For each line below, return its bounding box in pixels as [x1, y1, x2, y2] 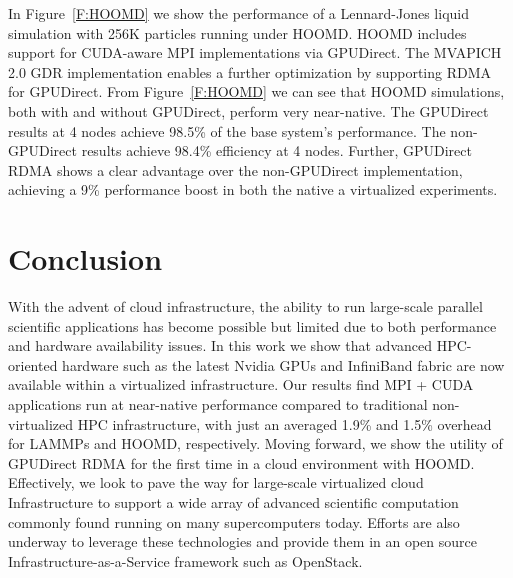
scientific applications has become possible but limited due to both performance [8, 315, 497, 336]
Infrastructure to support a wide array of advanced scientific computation [8, 492, 459, 512]
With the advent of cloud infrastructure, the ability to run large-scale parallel [8, 296, 483, 317]
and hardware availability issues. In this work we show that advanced [8, 335, 432, 356]
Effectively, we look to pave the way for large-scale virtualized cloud [8, 472, 424, 493]
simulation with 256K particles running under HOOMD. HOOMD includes [8, 22, 467, 43]
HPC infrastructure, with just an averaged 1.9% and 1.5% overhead [77, 413, 492, 434]
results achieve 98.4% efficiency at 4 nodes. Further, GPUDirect [81, 140, 472, 161]
